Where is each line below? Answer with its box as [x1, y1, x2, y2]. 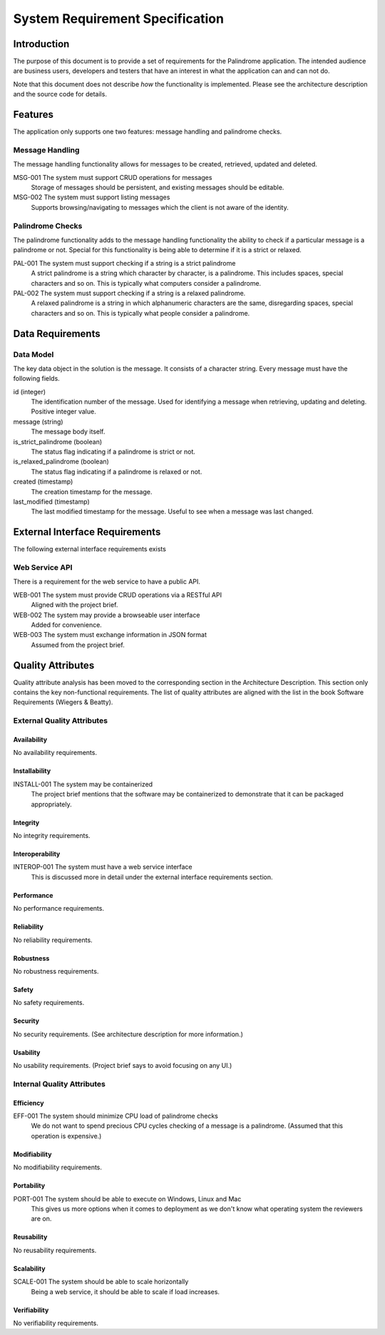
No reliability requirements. [13, 936, 93, 944]
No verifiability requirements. [13, 1319, 99, 1327]
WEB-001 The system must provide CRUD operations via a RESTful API [13, 590, 222, 599]
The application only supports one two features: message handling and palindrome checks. [13, 127, 282, 136]
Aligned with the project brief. [31, 601, 118, 609]
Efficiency [13, 1099, 44, 1107]
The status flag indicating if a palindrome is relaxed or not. [31, 467, 202, 476]
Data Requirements [13, 327, 101, 339]
